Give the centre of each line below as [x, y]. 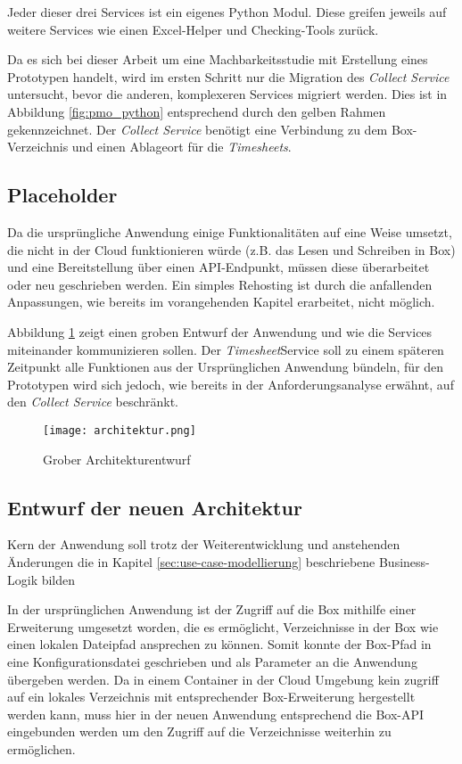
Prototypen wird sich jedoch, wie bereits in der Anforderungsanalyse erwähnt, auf [231, 384]
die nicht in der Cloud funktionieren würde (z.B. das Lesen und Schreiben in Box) [231, 249]
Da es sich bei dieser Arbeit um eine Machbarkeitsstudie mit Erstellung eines [218, 59]
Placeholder [62, 195]
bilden [58, 579]
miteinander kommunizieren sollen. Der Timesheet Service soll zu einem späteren [226, 349]
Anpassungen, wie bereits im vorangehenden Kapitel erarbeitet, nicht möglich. [221, 302]
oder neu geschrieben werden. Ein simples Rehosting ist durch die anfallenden [220, 284]
